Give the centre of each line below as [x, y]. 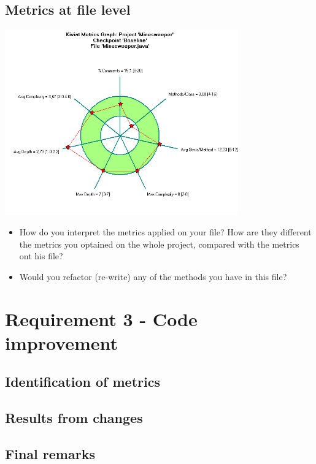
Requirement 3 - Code [101, 318]
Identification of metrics [83, 382]
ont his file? [41, 256]
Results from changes [74, 418]
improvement [62, 342]
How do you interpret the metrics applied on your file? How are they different [165, 232]
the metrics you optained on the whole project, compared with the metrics [159, 244]
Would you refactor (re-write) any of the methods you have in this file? [153, 276]
